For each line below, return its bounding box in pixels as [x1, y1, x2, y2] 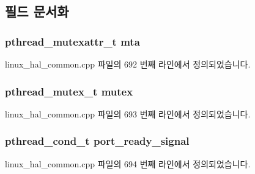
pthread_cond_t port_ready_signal [5, 133, 190, 148]
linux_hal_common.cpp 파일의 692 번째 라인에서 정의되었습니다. [5, 58, 251, 70]
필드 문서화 [5, 2, 69, 21]
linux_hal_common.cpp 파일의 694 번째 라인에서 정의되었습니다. [5, 157, 251, 170]
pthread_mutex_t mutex [5, 83, 133, 99]
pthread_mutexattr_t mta [5, 33, 140, 49]
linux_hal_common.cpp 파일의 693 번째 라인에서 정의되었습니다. [5, 107, 251, 120]
